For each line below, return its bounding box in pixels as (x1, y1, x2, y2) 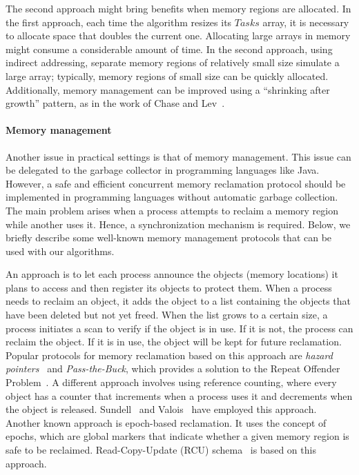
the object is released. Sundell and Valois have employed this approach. (6, 402, 317, 416)
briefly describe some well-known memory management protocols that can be (6, 230, 332, 245)
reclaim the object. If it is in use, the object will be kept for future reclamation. (6, 334, 342, 349)
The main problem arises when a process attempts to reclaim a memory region (6, 203, 338, 217)
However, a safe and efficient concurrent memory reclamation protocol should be (6, 176, 346, 190)
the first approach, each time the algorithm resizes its (6, 14, 232, 29)
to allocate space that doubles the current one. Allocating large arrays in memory (6, 28, 351, 43)
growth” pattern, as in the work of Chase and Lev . (6, 96, 225, 110)
